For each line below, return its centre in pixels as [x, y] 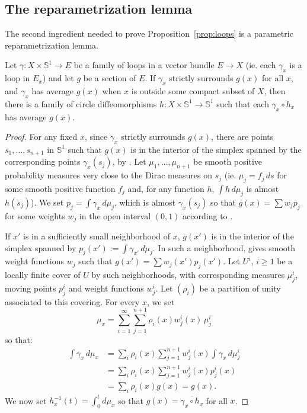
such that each [243, 103]
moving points [31, 288]
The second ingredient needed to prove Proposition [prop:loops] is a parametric [149, 33]
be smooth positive [228, 161]
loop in [17, 78]
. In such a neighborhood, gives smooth [224, 247]
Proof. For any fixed [41, 137]
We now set [26, 400]
